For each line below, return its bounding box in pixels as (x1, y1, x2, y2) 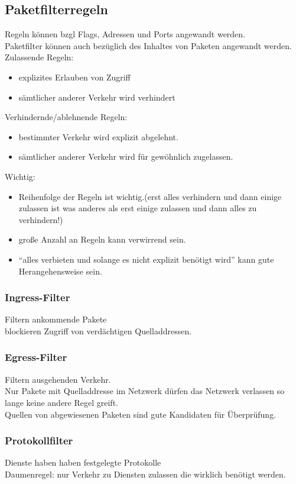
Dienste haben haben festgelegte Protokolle (5, 456, 161, 469)
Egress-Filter (5, 350, 67, 364)
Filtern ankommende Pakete (5, 313, 107, 325)
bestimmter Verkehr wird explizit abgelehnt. (18, 130, 178, 143)
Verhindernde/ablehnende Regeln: (5, 111, 128, 123)
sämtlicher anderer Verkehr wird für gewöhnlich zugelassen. (18, 150, 233, 163)
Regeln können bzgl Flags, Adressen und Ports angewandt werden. (5, 28, 246, 40)
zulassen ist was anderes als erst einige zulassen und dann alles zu (18, 202, 257, 214)
